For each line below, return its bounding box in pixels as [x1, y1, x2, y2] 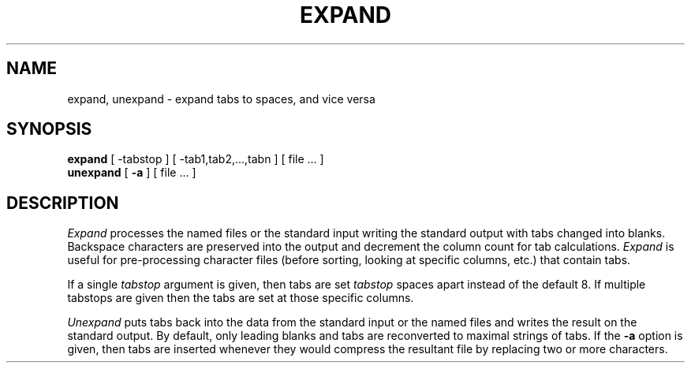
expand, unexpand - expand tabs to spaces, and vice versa [67, 91, 375, 106]
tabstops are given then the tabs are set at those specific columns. [67, 291, 414, 305]
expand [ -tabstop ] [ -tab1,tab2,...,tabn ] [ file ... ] [67, 152, 324, 166]
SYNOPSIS [6, 119, 92, 140]
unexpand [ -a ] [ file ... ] [67, 166, 196, 180]
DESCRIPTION [6, 192, 119, 213]
